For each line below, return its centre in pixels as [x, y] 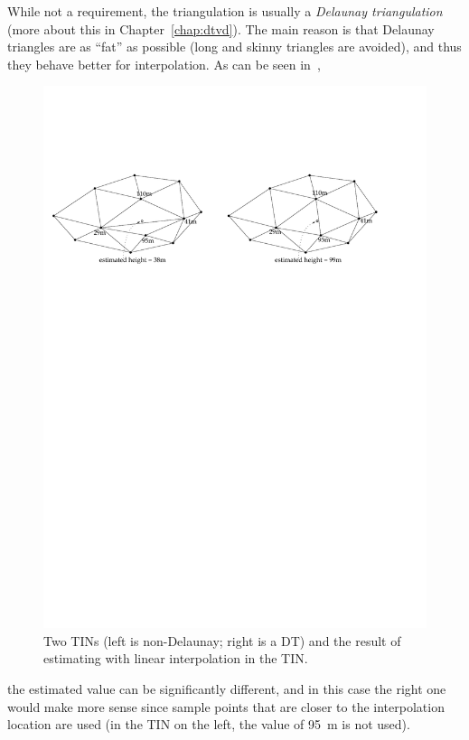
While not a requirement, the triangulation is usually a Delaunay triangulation [225, 11]
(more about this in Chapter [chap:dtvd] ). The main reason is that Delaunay [221, 28]
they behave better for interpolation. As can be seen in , [164, 64]
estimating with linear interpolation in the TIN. [176, 658]
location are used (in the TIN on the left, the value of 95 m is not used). [209, 724]
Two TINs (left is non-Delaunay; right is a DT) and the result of [222, 640]
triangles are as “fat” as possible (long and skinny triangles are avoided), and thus [234, 47]
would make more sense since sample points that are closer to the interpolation [226, 706]
